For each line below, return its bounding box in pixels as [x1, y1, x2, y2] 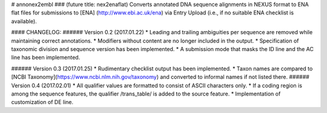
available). [11, 17, 38, 25]
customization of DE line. [11, 99, 74, 106]
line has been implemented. [11, 54, 81, 61]
